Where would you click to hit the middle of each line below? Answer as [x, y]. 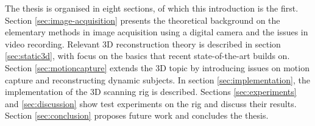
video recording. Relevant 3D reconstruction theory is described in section [143, 44]
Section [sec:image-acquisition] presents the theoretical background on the [143, 20]
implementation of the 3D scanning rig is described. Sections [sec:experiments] [151, 92]
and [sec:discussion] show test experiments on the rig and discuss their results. [151, 103]
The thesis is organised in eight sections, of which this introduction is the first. [152, 8]
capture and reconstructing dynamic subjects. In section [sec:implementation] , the [158, 79]
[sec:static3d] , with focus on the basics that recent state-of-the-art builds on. [147, 56]
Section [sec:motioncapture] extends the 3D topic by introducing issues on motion [157, 67]
